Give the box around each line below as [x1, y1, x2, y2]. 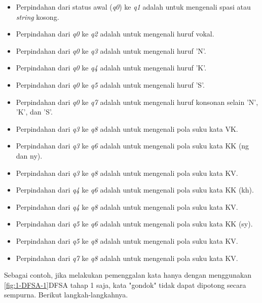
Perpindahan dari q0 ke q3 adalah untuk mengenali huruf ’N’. [16, 45, 206, 56]
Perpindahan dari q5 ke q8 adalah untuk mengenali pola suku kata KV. [16, 235, 238, 246]
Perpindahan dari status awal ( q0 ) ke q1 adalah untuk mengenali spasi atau [16, 2, 251, 12]
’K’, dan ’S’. [16, 106, 53, 117]
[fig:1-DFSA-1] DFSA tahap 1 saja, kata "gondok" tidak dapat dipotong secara [4, 279, 246, 290]
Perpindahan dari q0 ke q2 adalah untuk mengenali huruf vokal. [16, 28, 214, 39]
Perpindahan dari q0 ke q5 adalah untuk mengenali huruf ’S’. [16, 79, 205, 90]
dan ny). [16, 150, 43, 161]
